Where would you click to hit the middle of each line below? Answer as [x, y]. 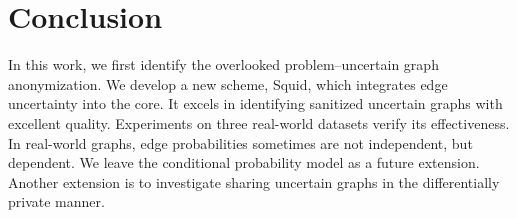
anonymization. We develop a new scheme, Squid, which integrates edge [228, 83]
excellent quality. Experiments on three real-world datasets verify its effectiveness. [259, 122]
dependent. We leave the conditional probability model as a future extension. [244, 162]
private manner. [56, 201]
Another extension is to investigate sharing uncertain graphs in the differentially [254, 181]
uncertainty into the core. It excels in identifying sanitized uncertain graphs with [255, 103]
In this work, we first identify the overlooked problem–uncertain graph [223, 64]
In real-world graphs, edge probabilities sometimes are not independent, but [240, 142]
